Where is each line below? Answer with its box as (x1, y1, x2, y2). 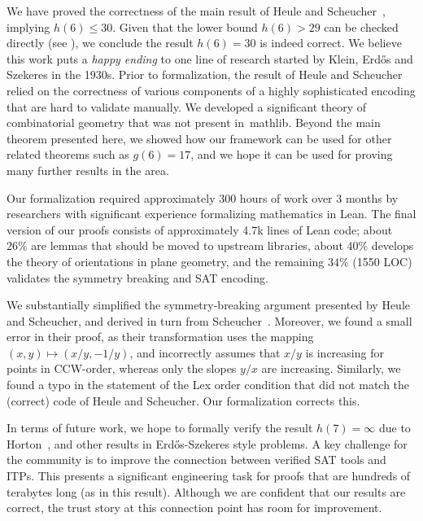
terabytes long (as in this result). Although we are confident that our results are (7, 483, 406, 500)
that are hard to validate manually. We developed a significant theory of (7, 98, 367, 115)
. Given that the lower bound (112, 18, 258, 35)
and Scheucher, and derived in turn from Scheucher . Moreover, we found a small (7, 312, 412, 329)
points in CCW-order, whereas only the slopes (7, 360, 237, 377)
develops (371, 237, 414, 254)
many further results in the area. (7, 161, 169, 178)
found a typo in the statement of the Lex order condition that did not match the (7, 376, 410, 393)
